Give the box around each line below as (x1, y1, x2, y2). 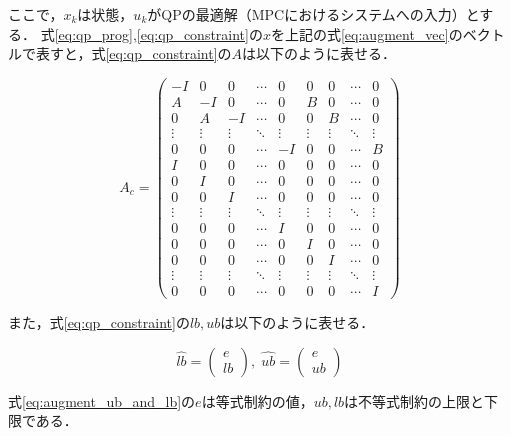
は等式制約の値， (201, 390, 314, 411)
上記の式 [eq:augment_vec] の (284, 23, 463, 44)
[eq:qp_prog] (54, 23, 133, 44)
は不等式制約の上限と (344, 390, 485, 411)
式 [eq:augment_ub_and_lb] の (8, 390, 196, 411)
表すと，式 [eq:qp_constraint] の (35, 43, 232, 64)
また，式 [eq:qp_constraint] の (8, 312, 190, 333)
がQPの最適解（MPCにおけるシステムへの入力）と (147, 4, 480, 24)
